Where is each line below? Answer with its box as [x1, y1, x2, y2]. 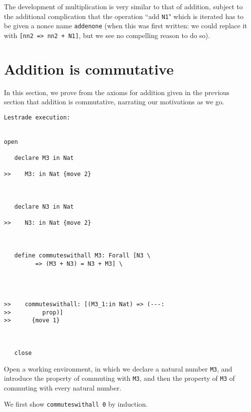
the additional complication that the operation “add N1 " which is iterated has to [4, 11, 244, 21]
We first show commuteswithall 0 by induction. [4, 399, 148, 409]
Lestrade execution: [4, 114, 71, 121]
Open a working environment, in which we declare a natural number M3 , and [4, 363, 232, 373]
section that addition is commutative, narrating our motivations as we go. [4, 97, 224, 107]
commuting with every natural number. [4, 382, 121, 392]
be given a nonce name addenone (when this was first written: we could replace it [4, 20, 247, 31]
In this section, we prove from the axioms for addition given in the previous [4, 87, 230, 97]
